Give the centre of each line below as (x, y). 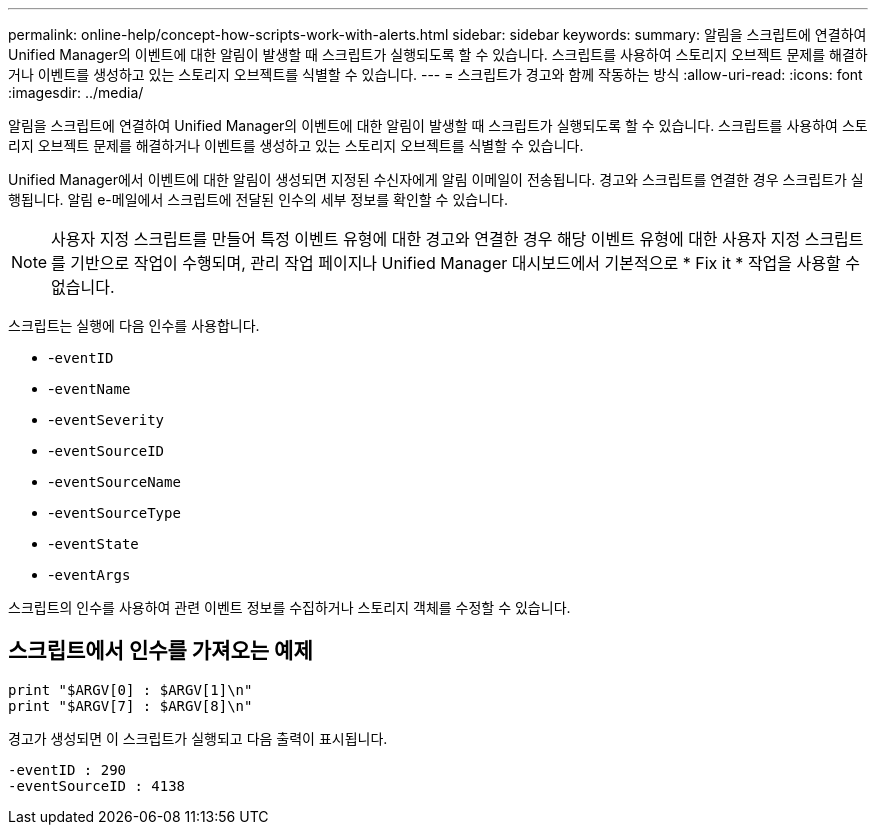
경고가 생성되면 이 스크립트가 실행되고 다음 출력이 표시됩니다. (198, 738)
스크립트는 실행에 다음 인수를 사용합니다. (134, 325)
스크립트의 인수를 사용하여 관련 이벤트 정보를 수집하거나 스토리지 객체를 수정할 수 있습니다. (289, 607)
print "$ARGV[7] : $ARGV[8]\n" (130, 705)
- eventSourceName (114, 481)
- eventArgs (89, 574)
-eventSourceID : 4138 (97, 785)
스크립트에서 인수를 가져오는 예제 (160, 651)
